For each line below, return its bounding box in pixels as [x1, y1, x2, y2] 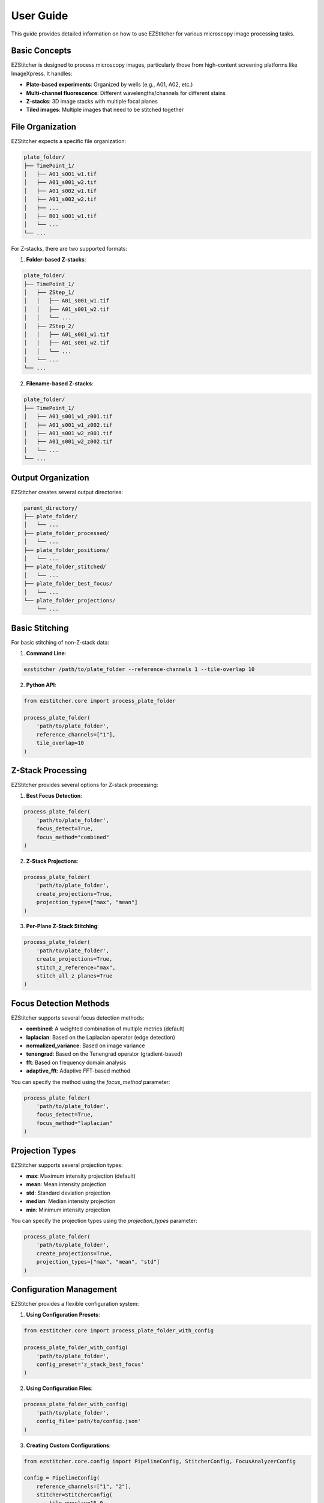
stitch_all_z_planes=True [36, 973, 113, 979]
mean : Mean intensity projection [26, 1181, 107, 1188]
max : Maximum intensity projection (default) [26, 1172, 136, 1180]
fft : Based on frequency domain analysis [26, 1059, 127, 1066]
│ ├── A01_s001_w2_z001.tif [23, 430, 113, 436]
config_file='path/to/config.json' [36, 1418, 141, 1425]
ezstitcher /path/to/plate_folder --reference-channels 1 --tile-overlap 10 [23, 666, 255, 673]
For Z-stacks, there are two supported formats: [11, 245, 127, 252]
